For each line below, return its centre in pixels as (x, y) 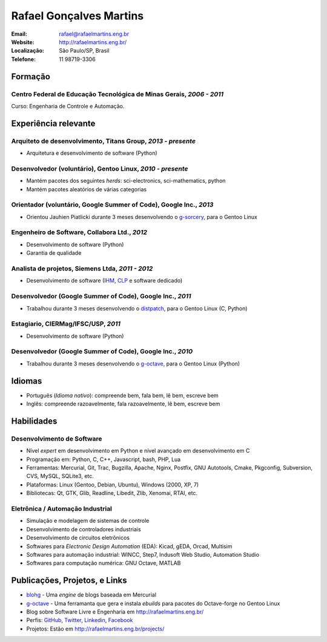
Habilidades (34, 421)
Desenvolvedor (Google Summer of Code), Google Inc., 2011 (101, 296)
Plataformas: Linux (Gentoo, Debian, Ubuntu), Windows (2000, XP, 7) (113, 485)
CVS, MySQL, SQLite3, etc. (60, 476)
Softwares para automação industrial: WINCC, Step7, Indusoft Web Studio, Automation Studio (143, 554)
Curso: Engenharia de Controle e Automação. (68, 106)
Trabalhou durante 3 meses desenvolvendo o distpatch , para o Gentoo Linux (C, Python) (137, 308)
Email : (19, 34)
